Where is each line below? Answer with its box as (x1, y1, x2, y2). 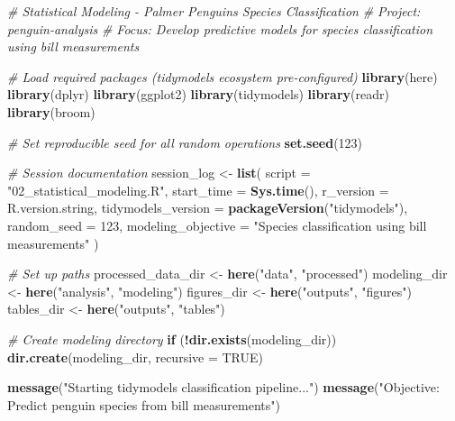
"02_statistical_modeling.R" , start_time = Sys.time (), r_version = (7, 180, 389, 199)
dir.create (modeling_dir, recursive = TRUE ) (7, 347, 264, 366)
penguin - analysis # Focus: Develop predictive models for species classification (7, 19, 433, 38)
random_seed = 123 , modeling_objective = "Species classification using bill (7, 215, 427, 234)
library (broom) (7, 102, 96, 121)
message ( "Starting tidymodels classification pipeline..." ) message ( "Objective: (7, 378, 440, 397)
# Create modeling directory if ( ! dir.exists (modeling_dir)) (7, 329, 337, 348)
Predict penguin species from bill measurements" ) (7, 395, 280, 414)
